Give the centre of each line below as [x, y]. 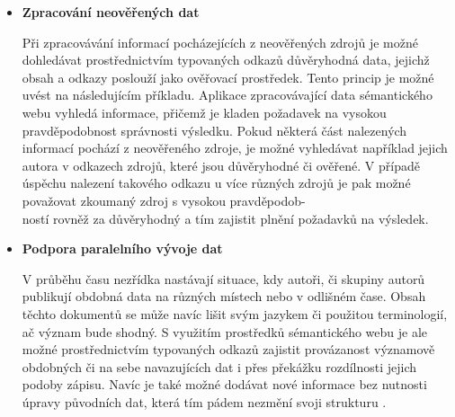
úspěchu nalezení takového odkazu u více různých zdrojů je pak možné [216, 183]
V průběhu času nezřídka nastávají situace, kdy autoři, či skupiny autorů [223, 278]
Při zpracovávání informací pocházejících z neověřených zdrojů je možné [220, 42]
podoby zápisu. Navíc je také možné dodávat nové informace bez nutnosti [224, 384]
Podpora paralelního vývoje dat [122, 248]
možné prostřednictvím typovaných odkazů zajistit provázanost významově [228, 349]
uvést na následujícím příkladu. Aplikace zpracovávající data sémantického [227, 95]
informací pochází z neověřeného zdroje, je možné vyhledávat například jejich [235, 148]
